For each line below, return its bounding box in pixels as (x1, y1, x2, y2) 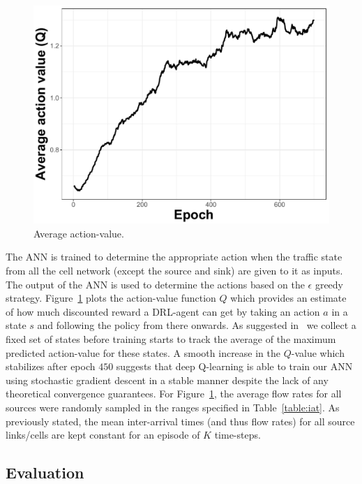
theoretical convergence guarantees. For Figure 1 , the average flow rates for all (6, 386, 342, 401)
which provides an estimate (230, 291, 347, 305)
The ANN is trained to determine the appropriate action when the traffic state (6, 249, 342, 264)
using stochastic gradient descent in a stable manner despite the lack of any (6, 372, 329, 387)
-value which (291, 345, 345, 360)
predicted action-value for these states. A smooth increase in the (6, 345, 281, 360)
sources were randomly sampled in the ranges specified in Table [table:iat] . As (6, 399, 340, 414)
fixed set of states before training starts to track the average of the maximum (6, 331, 336, 346)
